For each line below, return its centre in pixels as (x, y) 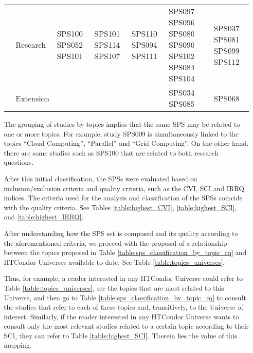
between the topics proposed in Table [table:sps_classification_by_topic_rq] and (125, 252)
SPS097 (182, 11)
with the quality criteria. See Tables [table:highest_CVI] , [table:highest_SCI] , (120, 207)
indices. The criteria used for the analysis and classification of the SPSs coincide (123, 198)
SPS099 (227, 50)
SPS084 (182, 67)
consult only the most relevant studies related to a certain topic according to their (126, 326)
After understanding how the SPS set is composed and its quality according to (121, 233)
